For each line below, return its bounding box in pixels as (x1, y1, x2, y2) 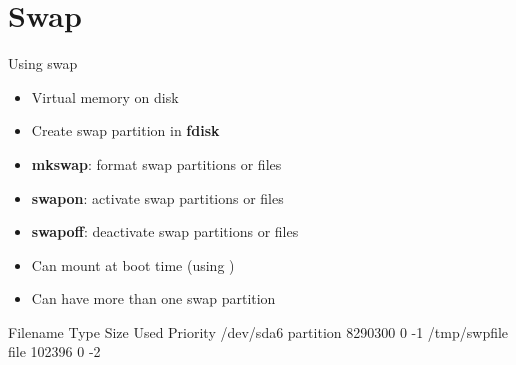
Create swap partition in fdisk (31, 120, 220, 141)
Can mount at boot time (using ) (31, 254, 235, 275)
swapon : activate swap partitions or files (31, 187, 284, 208)
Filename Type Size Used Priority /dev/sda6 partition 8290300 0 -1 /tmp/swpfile (8, 321, 509, 342)
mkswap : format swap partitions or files (31, 153, 282, 174)
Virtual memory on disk (31, 86, 179, 107)
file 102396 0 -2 (8, 341, 101, 362)
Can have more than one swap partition (31, 288, 276, 309)
